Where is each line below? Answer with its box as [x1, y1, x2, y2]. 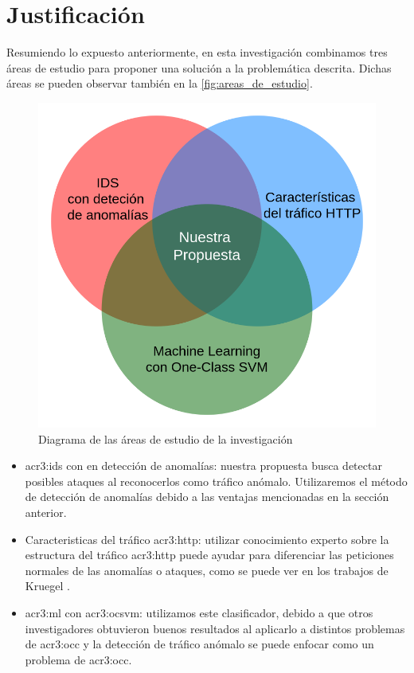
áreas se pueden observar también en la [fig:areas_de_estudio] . [6, 75, 313, 92]
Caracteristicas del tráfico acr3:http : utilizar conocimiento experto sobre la [25, 530, 389, 547]
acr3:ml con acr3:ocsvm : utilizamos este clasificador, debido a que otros [25, 604, 373, 620]
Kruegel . [25, 577, 70, 594]
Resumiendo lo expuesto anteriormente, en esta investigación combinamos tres [6, 44, 388, 61]
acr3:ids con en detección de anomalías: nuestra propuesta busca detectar [25, 457, 382, 474]
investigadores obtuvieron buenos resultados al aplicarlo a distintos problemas [25, 620, 405, 636]
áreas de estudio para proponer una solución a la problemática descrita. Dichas [6, 59, 392, 76]
